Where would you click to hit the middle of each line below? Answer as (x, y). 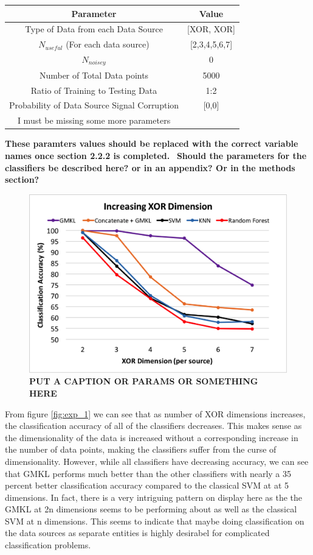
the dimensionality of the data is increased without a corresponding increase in (152, 437)
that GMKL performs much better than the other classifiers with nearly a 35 (148, 473)
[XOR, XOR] (212, 29)
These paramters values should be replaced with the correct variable (152, 143)
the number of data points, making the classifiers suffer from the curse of (141, 449)
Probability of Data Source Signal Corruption (94, 105)
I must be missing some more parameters (94, 120)
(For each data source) (108, 44)
